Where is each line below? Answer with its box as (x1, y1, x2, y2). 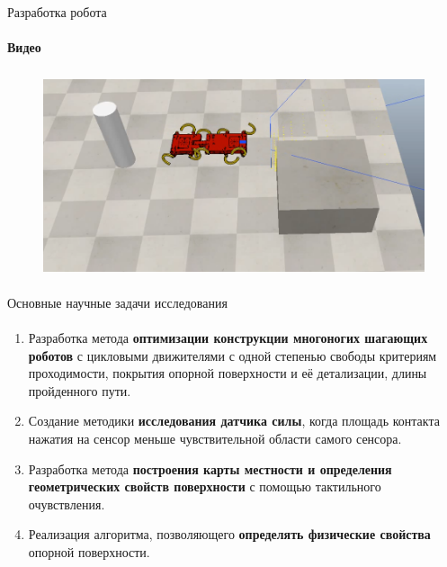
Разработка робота (7, 3, 107, 21)
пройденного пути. (28, 381, 131, 400)
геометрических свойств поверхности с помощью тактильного (28, 477, 381, 496)
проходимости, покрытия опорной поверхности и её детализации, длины (28, 364, 427, 382)
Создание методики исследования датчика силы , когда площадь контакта (28, 411, 440, 430)
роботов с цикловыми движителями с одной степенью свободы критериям (28, 346, 437, 364)
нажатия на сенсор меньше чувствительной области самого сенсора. (28, 428, 402, 447)
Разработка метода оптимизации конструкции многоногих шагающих (28, 328, 428, 346)
